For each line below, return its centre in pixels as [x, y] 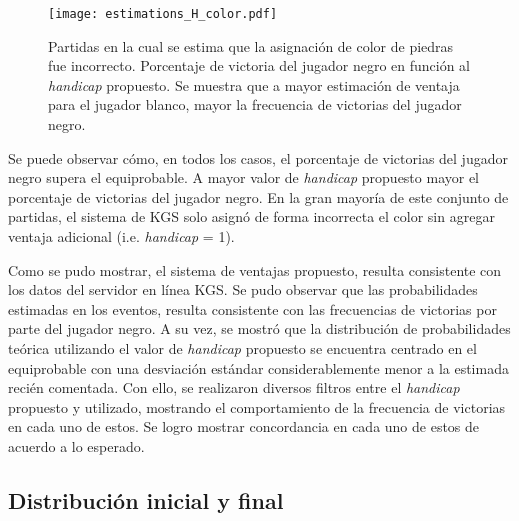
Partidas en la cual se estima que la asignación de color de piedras [251, 45]
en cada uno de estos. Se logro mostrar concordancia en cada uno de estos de [244, 426]
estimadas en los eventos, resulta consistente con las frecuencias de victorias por [252, 308]
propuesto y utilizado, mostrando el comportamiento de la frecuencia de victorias [257, 406]
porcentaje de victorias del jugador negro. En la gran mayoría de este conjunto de [258, 196]
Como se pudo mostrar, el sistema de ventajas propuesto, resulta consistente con [255, 269]
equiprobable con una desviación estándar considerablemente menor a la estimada [258, 367]
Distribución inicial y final [146, 499]
